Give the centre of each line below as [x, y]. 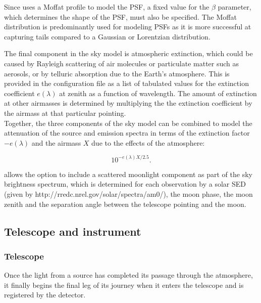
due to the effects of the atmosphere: [148, 142]
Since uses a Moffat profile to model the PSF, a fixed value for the [107, 7]
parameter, [234, 7]
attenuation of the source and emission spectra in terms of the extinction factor [127, 133]
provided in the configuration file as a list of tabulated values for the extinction [126, 83]
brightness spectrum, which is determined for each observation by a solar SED [125, 184]
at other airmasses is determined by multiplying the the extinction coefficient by [128, 103]
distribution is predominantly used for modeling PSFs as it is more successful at [128, 27]
